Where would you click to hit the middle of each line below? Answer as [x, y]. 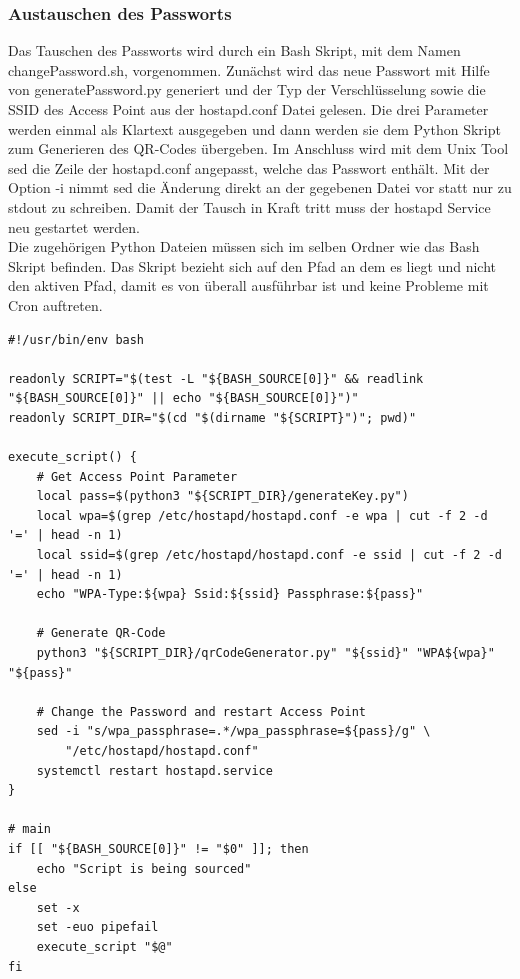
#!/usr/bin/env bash [76, 339]
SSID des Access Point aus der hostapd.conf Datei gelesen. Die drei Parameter [248, 109]
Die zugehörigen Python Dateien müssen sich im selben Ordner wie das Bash [244, 246]
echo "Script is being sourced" [144, 868]
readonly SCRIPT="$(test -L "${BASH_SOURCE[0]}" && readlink [216, 378]
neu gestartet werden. [74, 226]
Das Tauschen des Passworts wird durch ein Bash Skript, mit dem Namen [234, 50]
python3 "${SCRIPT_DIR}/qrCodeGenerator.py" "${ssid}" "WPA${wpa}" [265, 653]
